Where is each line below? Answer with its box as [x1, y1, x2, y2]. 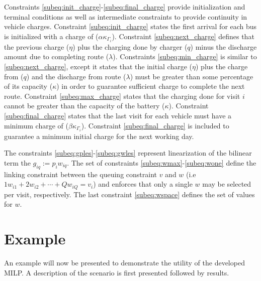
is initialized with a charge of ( [4, 31, 99, 41]
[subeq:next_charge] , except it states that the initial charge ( [4, 61, 193, 72]
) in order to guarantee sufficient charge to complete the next [56, 81, 245, 91]
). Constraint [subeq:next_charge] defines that [112, 31, 254, 41]
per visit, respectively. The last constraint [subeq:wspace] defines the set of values [4, 189, 255, 199]
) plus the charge [196, 61, 248, 72]
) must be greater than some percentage [130, 71, 253, 81]
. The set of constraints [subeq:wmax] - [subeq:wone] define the [67, 157, 256, 168]
